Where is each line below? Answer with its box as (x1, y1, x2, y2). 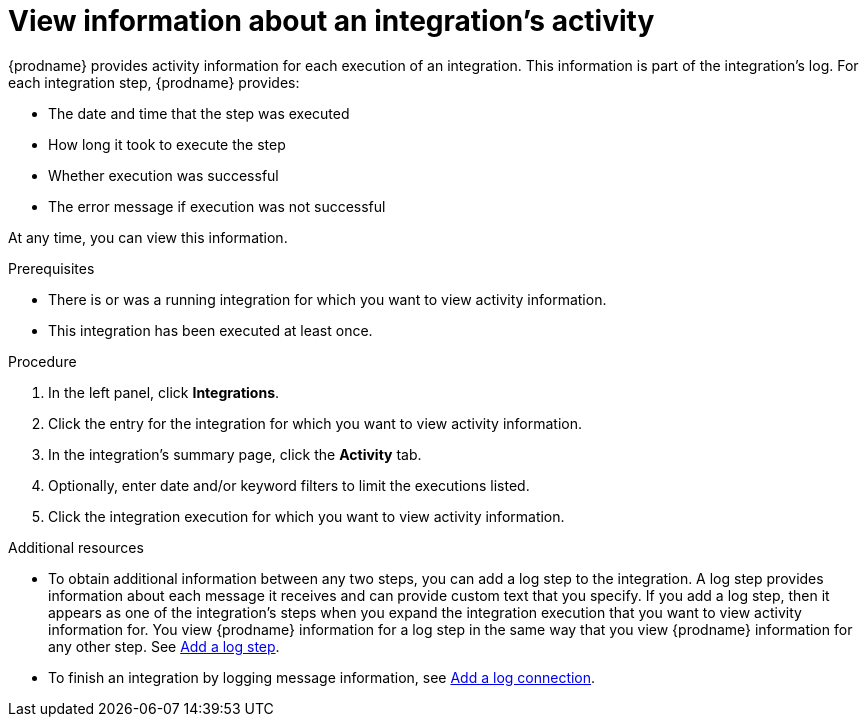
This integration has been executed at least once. (48, 321, 373, 339)
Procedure (8, 352, 77, 370)
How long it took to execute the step (48, 135, 286, 153)
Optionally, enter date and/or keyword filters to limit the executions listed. (48, 476, 530, 494)
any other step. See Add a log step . (48, 637, 280, 655)
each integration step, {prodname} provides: (8, 73, 300, 91)
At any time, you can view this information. (8, 228, 288, 246)
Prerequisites (8, 259, 95, 277)
